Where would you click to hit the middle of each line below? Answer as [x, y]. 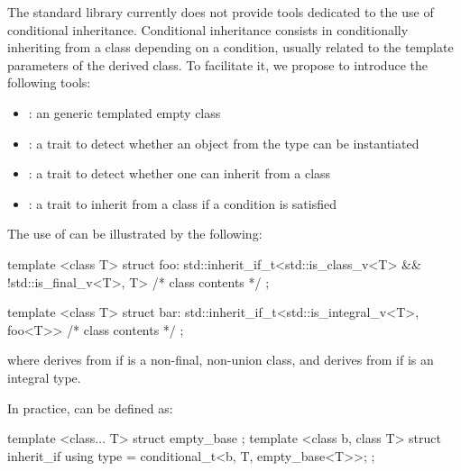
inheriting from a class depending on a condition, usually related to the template [230, 47]
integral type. [44, 377]
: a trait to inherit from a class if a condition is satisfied [182, 203]
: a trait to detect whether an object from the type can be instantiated [224, 143]
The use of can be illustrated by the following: [135, 234]
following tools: [49, 82]
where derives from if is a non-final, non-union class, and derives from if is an [221, 360]
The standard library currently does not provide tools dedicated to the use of [221, 12]
